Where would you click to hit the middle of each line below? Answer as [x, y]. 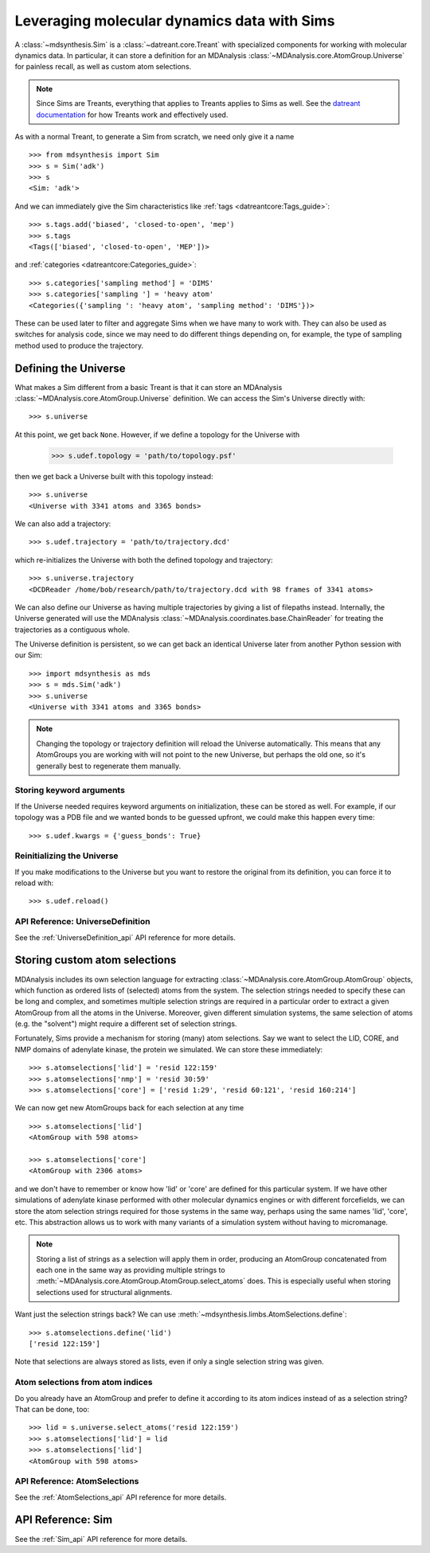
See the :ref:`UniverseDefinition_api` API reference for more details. [125, 937]
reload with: [34, 883]
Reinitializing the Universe [66, 856]
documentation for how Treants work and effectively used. [132, 115]
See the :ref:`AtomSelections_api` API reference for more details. [121, 1497]
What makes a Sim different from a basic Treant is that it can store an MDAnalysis [149, 387]
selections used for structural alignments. [104, 1292]
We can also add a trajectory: [63, 523]
